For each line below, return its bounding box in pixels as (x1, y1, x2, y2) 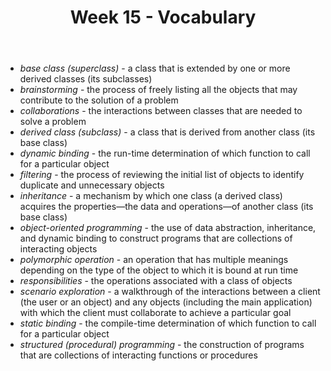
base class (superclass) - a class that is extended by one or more (19, 62, 291, 75)
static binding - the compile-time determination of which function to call (19, 317, 317, 330)
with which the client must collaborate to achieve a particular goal (19, 307, 292, 319)
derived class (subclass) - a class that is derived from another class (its (19, 126, 316, 138)
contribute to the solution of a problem (19, 94, 179, 106)
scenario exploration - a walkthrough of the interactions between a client (19, 286, 321, 298)
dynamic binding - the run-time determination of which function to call (19, 147, 311, 160)
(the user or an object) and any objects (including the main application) (19, 296, 313, 308)
